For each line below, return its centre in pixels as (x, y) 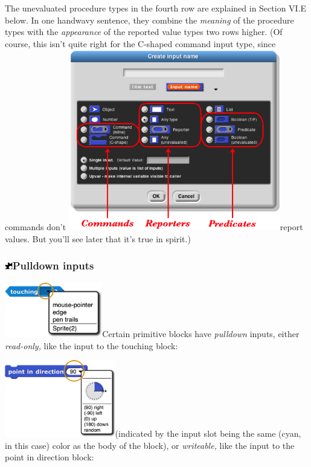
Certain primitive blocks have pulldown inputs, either (201, 334)
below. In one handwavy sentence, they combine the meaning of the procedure (149, 20)
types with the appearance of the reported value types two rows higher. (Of (144, 32)
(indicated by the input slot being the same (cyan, (208, 433)
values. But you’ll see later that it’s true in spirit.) (98, 238)
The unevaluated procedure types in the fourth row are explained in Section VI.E (156, 8)
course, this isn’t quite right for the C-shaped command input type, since (140, 43)
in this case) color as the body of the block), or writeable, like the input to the (150, 445)
